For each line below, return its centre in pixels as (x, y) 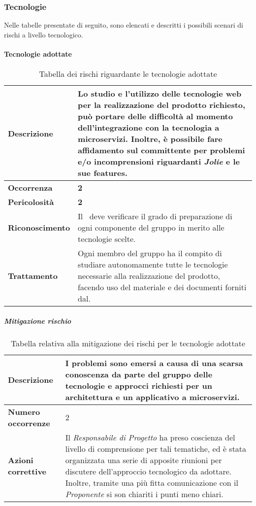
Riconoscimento (39, 228)
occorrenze (29, 423)
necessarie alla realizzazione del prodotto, (149, 276)
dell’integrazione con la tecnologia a (149, 128)
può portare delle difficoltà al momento (155, 116)
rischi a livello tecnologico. (44, 34)
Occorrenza (30, 188)
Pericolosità (31, 202)
